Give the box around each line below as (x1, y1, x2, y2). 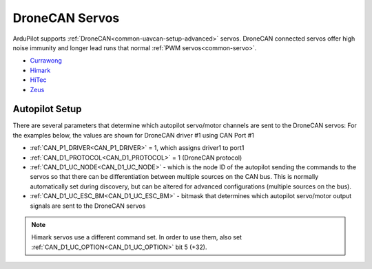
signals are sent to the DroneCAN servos (30, 202, 146, 210)
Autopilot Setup (12, 103, 82, 115)
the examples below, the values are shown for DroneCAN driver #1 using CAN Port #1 (12, 131, 254, 139)
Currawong (30, 56, 62, 65)
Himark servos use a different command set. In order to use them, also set (31, 233, 242, 241)
